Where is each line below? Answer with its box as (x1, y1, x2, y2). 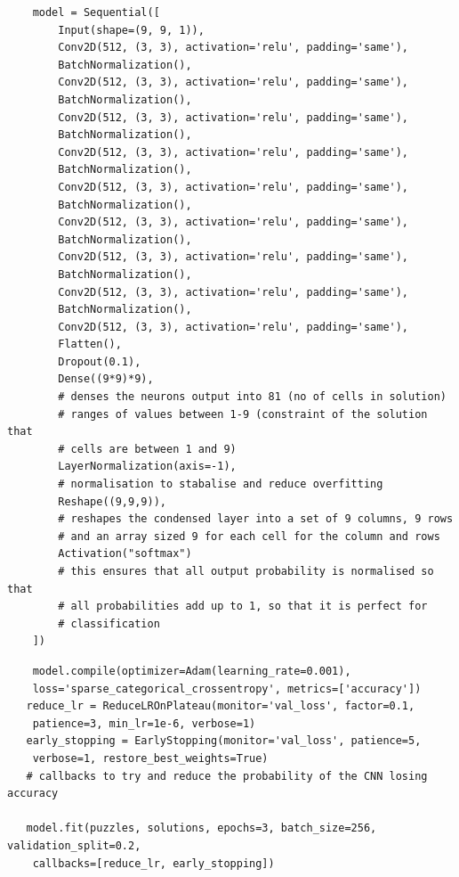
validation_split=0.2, (7, 839, 141, 852)
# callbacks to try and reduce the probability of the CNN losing (26, 769, 428, 783)
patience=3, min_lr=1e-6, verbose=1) (32, 717, 256, 730)
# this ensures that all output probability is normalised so (58, 565, 434, 578)
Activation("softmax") (58, 547, 192, 561)
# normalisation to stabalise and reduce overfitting (58, 478, 383, 491)
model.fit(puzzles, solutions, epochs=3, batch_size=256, (26, 822, 377, 835)
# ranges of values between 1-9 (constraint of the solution (58, 407, 428, 421)
